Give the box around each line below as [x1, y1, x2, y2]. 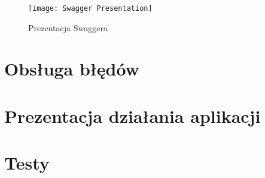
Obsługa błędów [4, 56, 139, 81]
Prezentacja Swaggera [28, 21, 108, 34]
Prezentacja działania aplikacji [4, 103, 261, 128]
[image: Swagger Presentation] [28, 4, 153, 13]
